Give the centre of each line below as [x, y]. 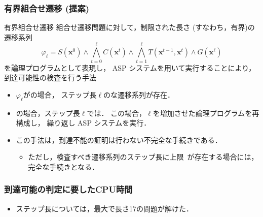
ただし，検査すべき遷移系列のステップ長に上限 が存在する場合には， [143, 157]
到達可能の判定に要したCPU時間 [68, 189]
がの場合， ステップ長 [60, 94]
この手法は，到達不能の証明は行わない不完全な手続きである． [119, 139]
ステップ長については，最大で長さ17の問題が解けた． [105, 208]
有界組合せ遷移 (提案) [47, 8]
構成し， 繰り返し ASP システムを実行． [83, 123]
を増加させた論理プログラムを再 [206, 113]
